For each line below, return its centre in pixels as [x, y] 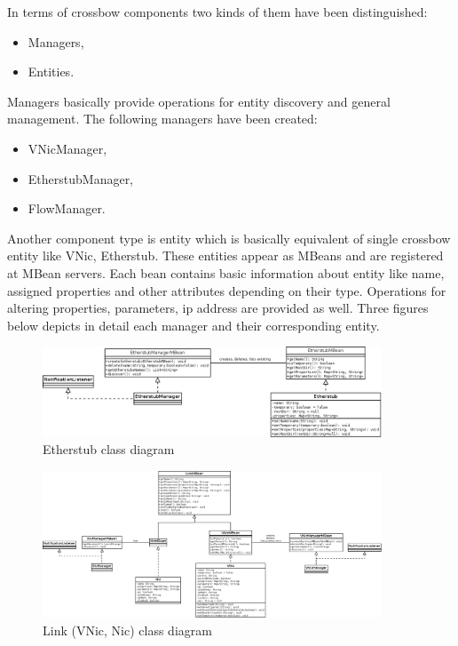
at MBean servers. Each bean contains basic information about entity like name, [226, 272]
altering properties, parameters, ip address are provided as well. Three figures [218, 308]
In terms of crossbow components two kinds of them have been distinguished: [217, 12]
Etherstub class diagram [109, 449]
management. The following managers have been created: [162, 119]
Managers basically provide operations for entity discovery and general [199, 101]
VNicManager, [67, 148]
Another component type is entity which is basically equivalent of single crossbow [229, 238]
